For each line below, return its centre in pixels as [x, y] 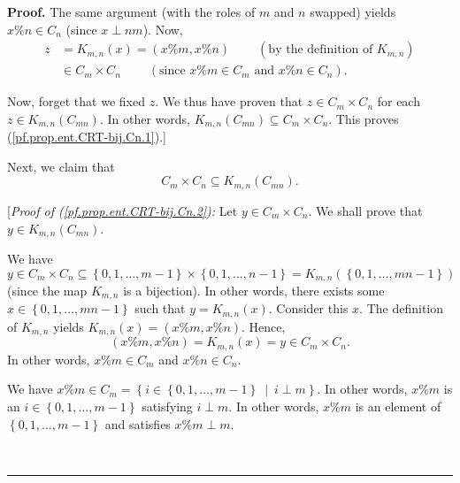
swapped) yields [353, 11]
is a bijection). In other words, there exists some [254, 291]
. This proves [364, 118]
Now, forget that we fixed [76, 101]
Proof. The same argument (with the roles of [131, 11]
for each [399, 101]
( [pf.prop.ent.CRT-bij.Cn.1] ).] [87, 137]
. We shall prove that [365, 210]
